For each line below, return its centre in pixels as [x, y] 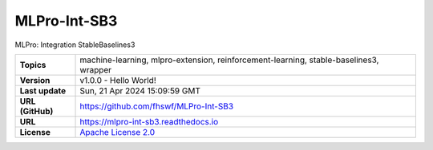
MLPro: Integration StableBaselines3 [75, 45]
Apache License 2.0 [117, 132]
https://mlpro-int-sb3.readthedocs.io [149, 121]
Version [35, 80]
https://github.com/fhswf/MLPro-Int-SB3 [157, 106]
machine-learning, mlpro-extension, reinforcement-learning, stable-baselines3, [229, 60]
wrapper [96, 69]
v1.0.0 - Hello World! [118, 80]
